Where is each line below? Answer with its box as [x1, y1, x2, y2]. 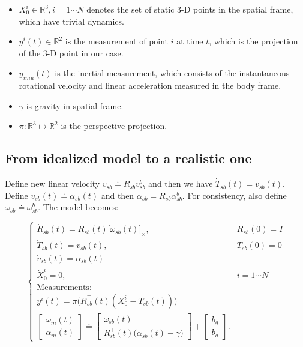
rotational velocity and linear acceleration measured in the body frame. [19, 79, 281, 92]
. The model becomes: [38, 201, 119, 213]
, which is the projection [209, 35, 298, 47]
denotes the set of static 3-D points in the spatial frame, [86, 3, 293, 15]
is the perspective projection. [61, 119, 167, 132]
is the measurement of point [65, 35, 169, 47]
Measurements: [37, 283, 92, 292]
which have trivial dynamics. [19, 14, 124, 27]
